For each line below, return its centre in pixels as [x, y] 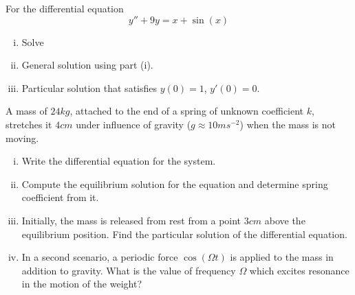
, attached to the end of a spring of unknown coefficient [187, 111]
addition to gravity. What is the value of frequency [129, 270]
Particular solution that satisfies [89, 87]
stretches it [29, 124]
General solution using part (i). [87, 65]
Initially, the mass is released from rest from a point [131, 220]
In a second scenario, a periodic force [100, 257]
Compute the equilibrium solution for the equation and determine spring [175, 184]
